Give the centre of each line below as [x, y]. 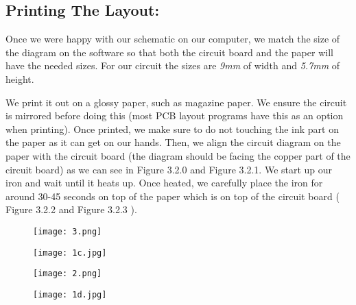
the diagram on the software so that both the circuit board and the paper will [169, 52]
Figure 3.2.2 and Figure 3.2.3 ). [71, 209]
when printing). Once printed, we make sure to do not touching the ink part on [172, 129]
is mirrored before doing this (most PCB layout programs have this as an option [175, 115]
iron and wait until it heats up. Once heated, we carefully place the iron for [164, 183]
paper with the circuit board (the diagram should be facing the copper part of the [178, 155]
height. [20, 78]
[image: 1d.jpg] [70, 294]
